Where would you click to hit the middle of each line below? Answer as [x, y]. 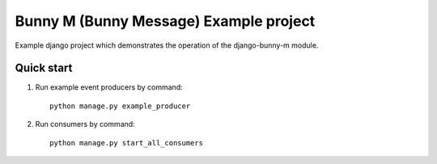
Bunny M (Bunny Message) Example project [165, 21]
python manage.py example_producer [120, 106]
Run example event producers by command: [109, 87]
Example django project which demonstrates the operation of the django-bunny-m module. [167, 45]
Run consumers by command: [85, 124]
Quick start [44, 68]
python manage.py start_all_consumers [127, 143]
